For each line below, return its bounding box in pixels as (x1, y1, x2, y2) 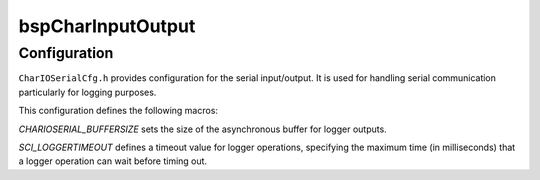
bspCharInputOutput (18, 15, 196, 37)
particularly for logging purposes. (18, 86, 157, 98)
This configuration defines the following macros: (18, 105, 219, 117)
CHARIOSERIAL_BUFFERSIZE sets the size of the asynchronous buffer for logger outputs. (18, 123, 387, 135)
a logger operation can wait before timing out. (18, 155, 208, 167)
